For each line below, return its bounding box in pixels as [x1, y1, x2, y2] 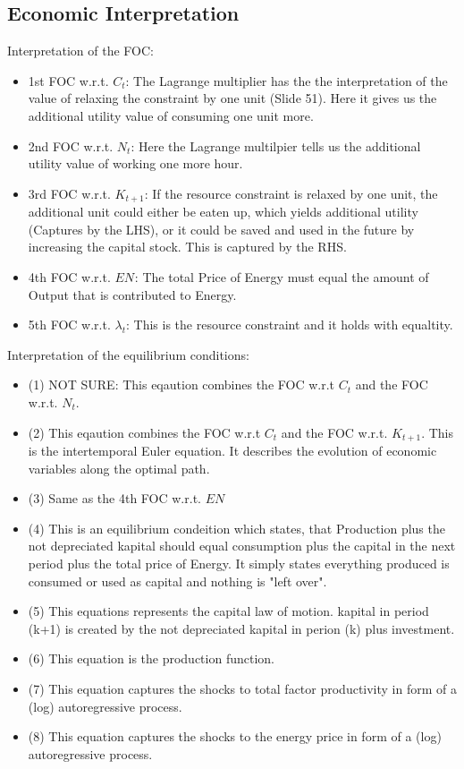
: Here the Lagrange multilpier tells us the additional [131, 136, 421, 155]
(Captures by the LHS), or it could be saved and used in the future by [28, 219, 415, 238]
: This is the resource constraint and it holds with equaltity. [125, 315, 453, 334]
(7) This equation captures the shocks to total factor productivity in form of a [28, 679, 458, 697]
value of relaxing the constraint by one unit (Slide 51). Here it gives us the [28, 89, 437, 107]
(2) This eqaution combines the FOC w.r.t [28, 423, 261, 441]
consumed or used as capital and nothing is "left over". [28, 571, 327, 590]
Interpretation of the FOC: [7, 41, 155, 60]
